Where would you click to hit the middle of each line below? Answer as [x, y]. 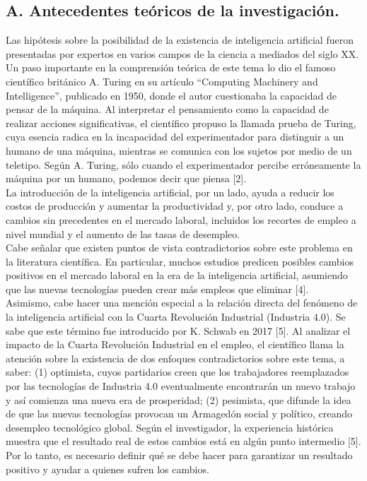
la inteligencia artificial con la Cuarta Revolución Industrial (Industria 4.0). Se [176, 317]
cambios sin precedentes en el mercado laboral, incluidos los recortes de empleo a [181, 219]
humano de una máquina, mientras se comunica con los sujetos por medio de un [179, 150]
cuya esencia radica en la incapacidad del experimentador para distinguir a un [175, 137]
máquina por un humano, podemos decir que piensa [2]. [126, 178]
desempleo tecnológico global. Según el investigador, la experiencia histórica [170, 427]
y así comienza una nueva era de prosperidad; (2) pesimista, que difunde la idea [179, 399]
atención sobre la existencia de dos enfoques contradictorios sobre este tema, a [175, 358]
